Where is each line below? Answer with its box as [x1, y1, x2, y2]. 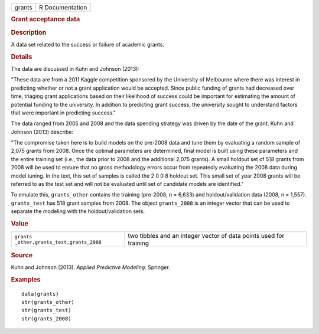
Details [11, 53, 32, 61]
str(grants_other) [21, 299, 75, 305]
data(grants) [21, 290, 59, 297]
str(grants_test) [21, 307, 71, 314]
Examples [11, 275, 41, 283]
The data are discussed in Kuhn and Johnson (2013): [11, 65, 140, 72]
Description [11, 28, 47, 37]
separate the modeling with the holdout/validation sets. [11, 208, 145, 215]
